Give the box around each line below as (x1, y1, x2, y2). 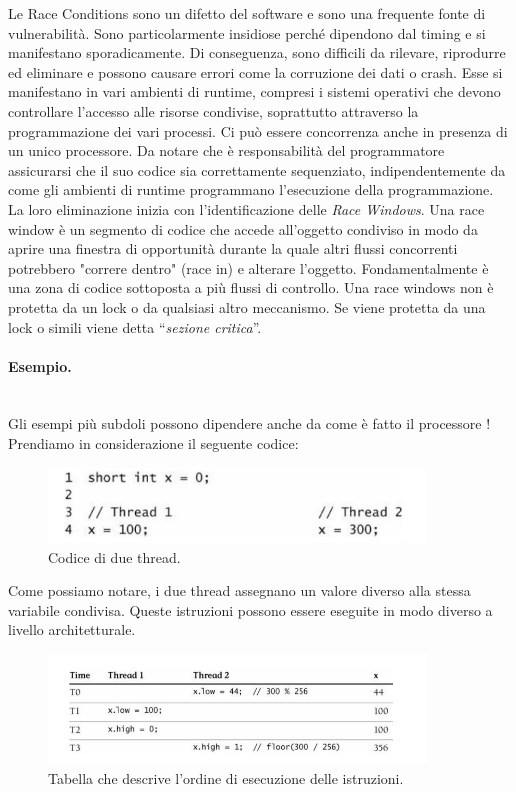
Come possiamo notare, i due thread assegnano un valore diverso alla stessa (8, 580, 471, 601)
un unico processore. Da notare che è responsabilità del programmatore (8, 140, 445, 161)
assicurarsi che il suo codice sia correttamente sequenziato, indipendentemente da (8, 159, 506, 180)
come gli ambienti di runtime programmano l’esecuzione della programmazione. (8, 179, 494, 200)
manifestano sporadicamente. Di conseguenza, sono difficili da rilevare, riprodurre (8, 42, 506, 63)
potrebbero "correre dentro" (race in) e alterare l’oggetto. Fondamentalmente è (8, 257, 489, 278)
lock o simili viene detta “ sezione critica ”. (8, 316, 262, 337)
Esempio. (8, 355, 72, 376)
